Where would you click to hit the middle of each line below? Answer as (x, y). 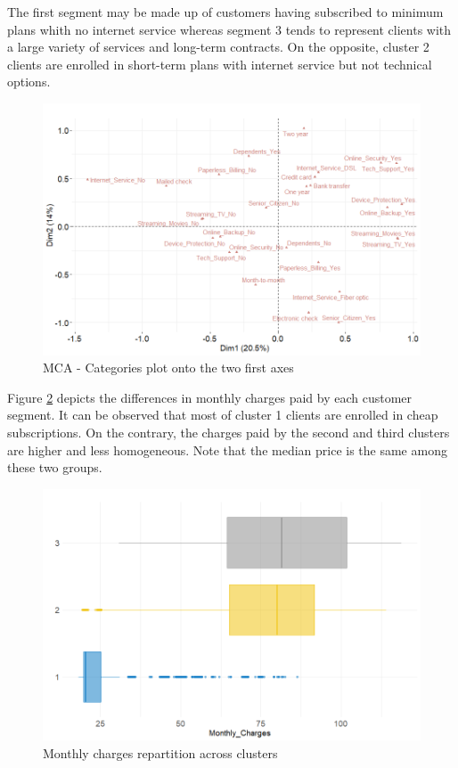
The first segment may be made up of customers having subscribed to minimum (225, 12)
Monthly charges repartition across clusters (160, 753)
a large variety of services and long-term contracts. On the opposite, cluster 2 (218, 47)
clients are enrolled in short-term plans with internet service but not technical (220, 64)
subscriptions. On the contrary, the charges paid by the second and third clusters (229, 432)
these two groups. (55, 467)
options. (29, 82)
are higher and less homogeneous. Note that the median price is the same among (227, 449)
